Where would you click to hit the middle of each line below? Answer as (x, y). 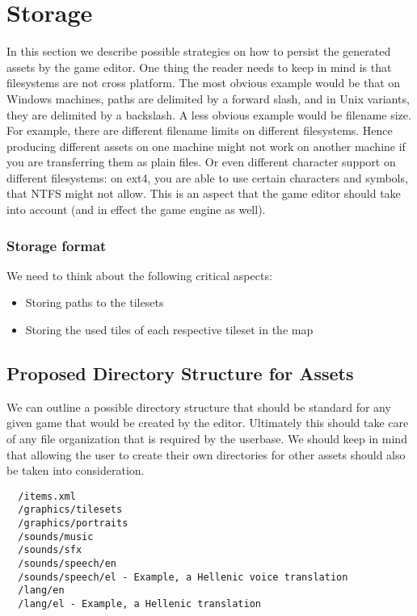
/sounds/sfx (50, 550)
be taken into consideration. (76, 470)
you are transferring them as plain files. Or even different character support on (201, 162)
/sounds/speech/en (67, 564)
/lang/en (41, 591)
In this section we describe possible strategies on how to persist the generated (199, 51)
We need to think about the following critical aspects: (139, 275)
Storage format (57, 245)
